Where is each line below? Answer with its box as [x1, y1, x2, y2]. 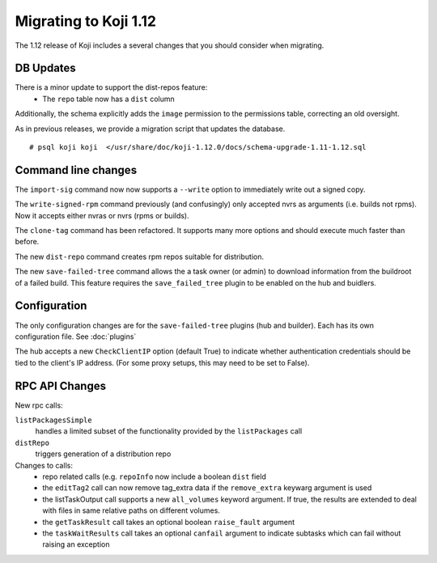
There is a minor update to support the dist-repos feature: [15, 83, 208, 92]
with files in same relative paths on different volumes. [42, 506, 220, 515]
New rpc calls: [15, 400, 64, 410]
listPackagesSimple [15, 416, 92, 425]
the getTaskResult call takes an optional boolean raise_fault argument [42, 517, 295, 527]
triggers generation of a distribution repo [35, 449, 172, 459]
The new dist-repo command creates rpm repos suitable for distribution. [15, 252, 265, 261]
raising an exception [42, 540, 110, 549]
